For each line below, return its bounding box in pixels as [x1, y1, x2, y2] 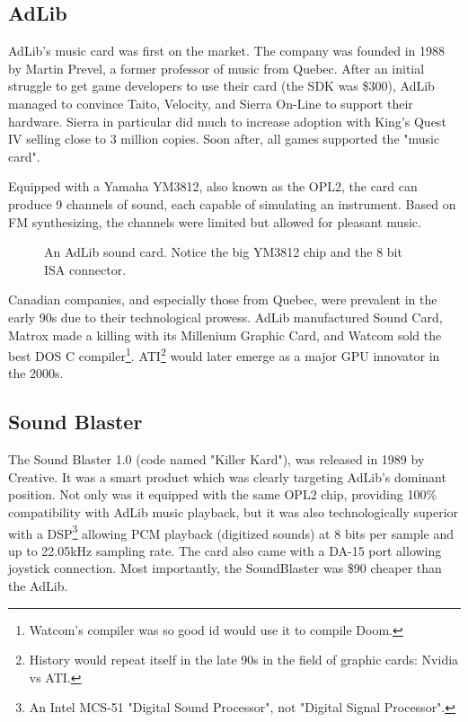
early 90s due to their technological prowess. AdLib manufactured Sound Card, [8, 307, 443, 326]
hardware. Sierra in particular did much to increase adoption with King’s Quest [8, 111, 446, 130]
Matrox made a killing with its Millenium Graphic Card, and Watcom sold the [8, 325, 442, 344]
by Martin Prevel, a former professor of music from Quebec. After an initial [8, 58, 425, 77]
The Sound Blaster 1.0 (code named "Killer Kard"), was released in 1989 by [8, 450, 425, 469]
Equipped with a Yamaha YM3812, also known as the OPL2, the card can [8, 177, 418, 196]
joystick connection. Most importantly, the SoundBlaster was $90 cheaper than [8, 559, 442, 577]
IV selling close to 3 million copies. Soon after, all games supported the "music [8, 129, 440, 148]
